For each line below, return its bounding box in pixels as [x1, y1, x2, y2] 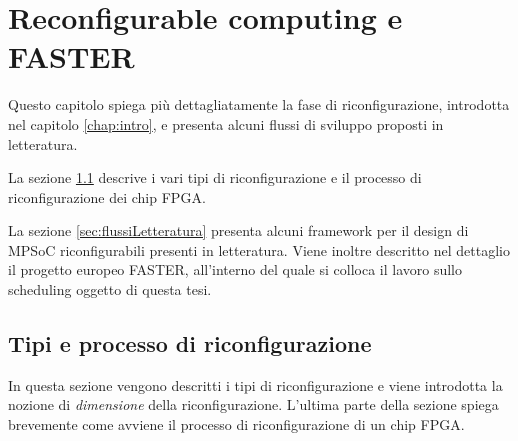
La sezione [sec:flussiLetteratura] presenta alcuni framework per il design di [8, 220, 469, 241]
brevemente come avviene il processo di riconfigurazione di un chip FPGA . [8, 414, 465, 435]
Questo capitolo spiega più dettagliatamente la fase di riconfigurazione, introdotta [8, 94, 510, 115]
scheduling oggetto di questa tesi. [8, 279, 212, 300]
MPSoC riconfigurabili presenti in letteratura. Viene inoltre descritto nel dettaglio [8, 239, 510, 260]
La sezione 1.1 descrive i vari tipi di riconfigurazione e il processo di [8, 167, 422, 188]
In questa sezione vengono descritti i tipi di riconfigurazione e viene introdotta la [8, 374, 503, 395]
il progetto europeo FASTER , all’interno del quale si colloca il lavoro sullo [8, 259, 462, 280]
